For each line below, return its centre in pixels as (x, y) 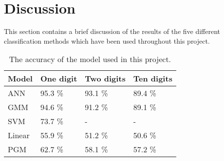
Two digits (105, 79)
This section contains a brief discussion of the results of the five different (112, 31)
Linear (19, 135)
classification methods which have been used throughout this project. (107, 40)
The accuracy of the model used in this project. (90, 59)
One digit (59, 79)
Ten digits (153, 79)
